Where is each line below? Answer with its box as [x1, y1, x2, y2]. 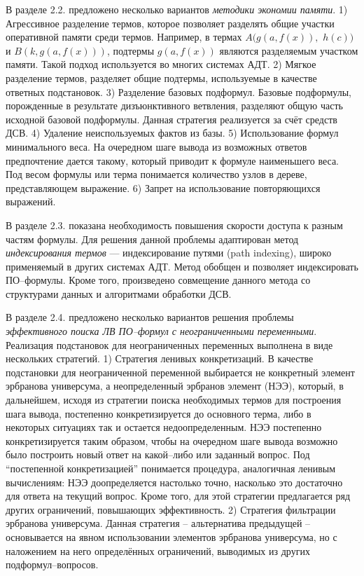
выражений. [6, 194, 56, 209]
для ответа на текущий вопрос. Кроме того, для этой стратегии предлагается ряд [6, 488, 351, 503]
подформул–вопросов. [6, 557, 99, 572]
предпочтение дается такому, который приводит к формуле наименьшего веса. [6, 153, 339, 167]
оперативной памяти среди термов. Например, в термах [6, 29, 242, 44]
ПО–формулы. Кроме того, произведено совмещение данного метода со [6, 273, 311, 287]
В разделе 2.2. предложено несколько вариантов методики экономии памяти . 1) [6, 2, 348, 16]
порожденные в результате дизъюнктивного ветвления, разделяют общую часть [6, 98, 343, 113]
